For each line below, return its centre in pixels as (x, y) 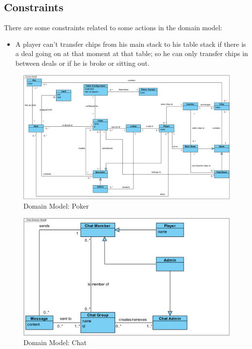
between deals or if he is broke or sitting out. (82, 63)
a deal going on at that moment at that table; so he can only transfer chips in (132, 53)
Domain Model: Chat (55, 342)
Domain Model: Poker (56, 206)
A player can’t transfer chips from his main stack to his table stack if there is (131, 44)
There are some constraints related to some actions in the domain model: (113, 28)
